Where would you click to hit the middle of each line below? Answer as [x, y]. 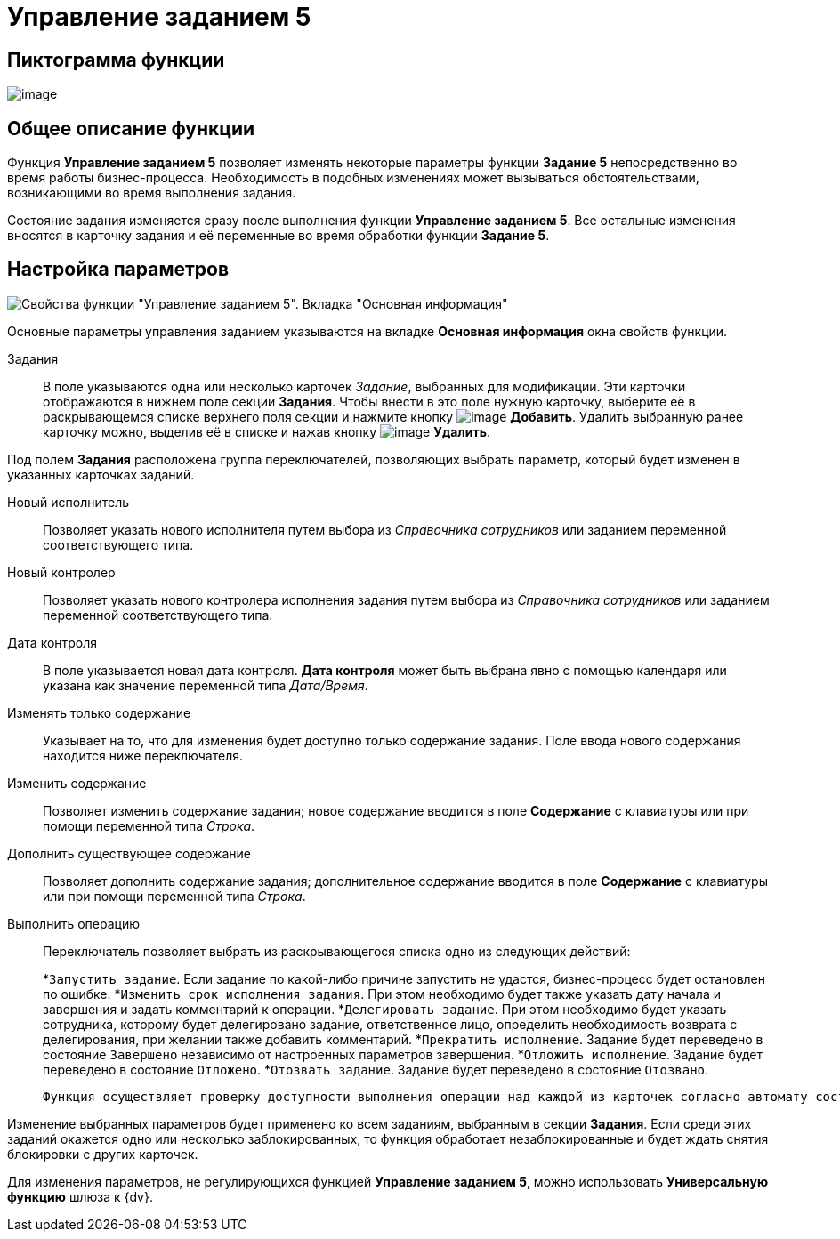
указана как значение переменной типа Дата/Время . [206, 685]
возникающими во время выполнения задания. [152, 193]
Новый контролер [61, 572]
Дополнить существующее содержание [129, 853]
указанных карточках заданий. [101, 474]
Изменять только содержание [99, 712]
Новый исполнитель [69, 502]
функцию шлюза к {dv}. [80, 1196]
